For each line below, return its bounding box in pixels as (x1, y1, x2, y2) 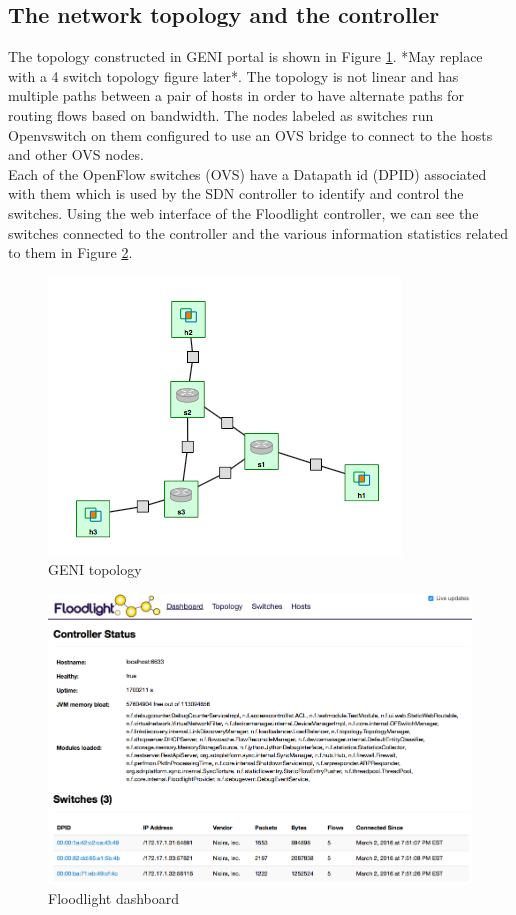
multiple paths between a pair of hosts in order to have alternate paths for (8, 85, 464, 106)
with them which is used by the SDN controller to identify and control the (8, 183, 464, 204)
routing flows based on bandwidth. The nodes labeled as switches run (8, 104, 434, 125)
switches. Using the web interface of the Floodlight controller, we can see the (8, 202, 479, 223)
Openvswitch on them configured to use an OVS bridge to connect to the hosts (8, 124, 493, 145)
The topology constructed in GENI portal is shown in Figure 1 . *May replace (8, 46, 483, 67)
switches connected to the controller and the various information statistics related (8, 222, 508, 243)
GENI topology (48, 559, 142, 580)
